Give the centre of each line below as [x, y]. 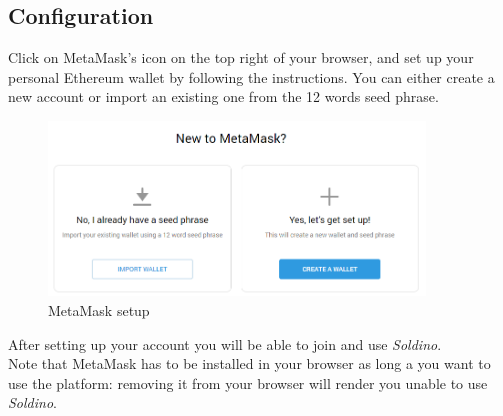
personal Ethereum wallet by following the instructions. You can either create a [251, 76]
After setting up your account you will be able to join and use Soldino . [225, 343]
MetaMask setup [99, 310]
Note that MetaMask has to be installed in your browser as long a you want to [249, 363]
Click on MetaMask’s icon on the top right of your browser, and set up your [241, 57]
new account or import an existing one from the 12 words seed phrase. [223, 96]
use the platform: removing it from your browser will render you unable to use [248, 382]
